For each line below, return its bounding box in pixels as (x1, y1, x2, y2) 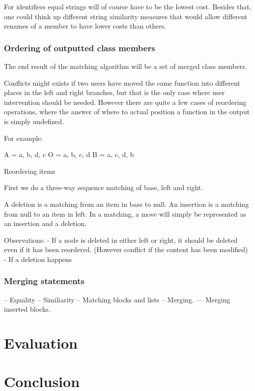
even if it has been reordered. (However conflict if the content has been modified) (4, 244, 248, 255)
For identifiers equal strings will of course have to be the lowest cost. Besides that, (4, 1, 252, 11)
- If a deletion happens (4, 254, 72, 264)
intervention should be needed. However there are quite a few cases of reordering (4, 97, 247, 107)
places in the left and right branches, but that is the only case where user (4, 87, 225, 98)
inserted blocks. (4, 304, 51, 314)
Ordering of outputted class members (4, 41, 155, 54)
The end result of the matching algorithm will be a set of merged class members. (4, 61, 247, 71)
